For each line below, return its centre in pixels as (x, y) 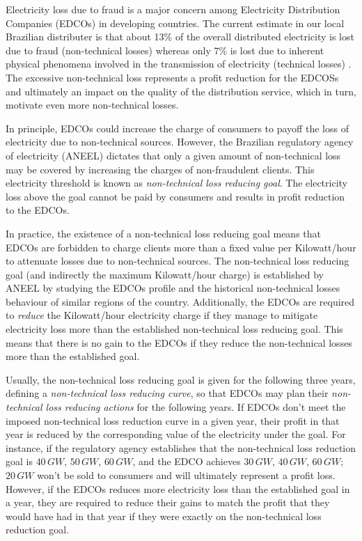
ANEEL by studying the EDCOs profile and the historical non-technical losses (173, 288)
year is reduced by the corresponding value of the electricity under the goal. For (176, 434)
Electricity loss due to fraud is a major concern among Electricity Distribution (173, 9)
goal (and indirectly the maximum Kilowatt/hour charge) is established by (165, 274)
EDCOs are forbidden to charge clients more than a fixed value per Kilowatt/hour (181, 247)
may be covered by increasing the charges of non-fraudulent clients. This (160, 169)
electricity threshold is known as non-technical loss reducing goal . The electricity (176, 183)
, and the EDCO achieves (187, 461)
